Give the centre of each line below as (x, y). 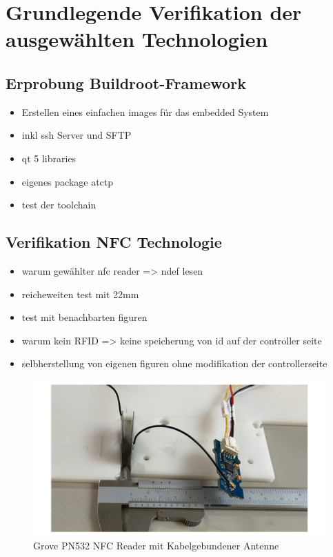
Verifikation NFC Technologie (114, 242)
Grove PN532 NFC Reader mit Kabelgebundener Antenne (156, 545)
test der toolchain (59, 205)
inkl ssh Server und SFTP (77, 135)
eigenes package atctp (68, 181)
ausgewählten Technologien (137, 39)
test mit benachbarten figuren (84, 317)
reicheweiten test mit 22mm (80, 294)
